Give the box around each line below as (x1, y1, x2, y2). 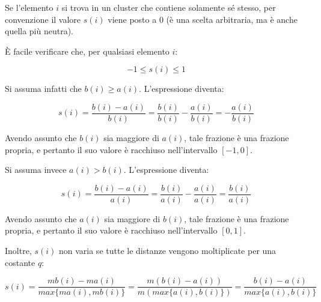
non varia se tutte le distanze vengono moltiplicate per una (58, 244, 277, 257)
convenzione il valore (5, 13, 81, 25)
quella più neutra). (5, 25, 74, 37)
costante (5, 256, 35, 268)
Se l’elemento (5, 1, 53, 13)
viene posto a (108, 13, 157, 25)
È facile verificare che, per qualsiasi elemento (5, 44, 170, 57)
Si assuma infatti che (5, 82, 82, 95)
